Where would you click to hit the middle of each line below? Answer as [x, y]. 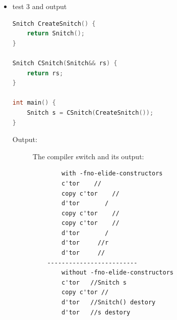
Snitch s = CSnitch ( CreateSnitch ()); [90, 112]
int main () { [34, 103]
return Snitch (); [56, 34]
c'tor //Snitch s [94, 282]
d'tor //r [85, 243]
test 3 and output [40, 6]
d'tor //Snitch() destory [109, 303]
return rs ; [45, 73]
